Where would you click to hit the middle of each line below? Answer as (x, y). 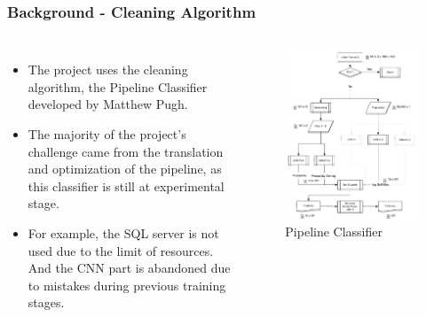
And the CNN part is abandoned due (129, 268)
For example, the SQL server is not (123, 232)
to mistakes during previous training (127, 285)
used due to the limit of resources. (121, 250)
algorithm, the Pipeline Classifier (118, 86)
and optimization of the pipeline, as (125, 169)
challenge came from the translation (126, 151)
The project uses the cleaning (108, 70)
